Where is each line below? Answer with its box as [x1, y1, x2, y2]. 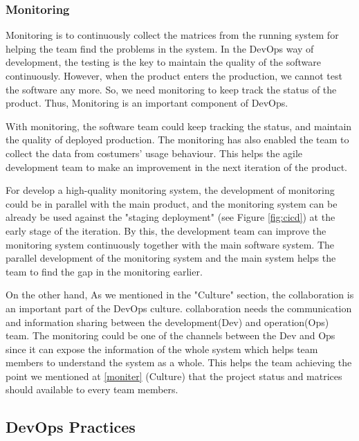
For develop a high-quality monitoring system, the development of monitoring [6, 183, 335, 197]
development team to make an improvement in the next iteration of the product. [6, 159, 347, 174]
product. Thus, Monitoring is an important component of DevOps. [6, 96, 288, 110]
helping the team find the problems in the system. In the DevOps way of [6, 41, 314, 55]
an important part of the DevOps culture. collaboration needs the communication [6, 300, 352, 315]
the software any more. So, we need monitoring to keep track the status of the [6, 82, 337, 96]
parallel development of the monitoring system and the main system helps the [6, 251, 336, 265]
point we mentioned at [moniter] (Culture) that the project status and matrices [6, 368, 342, 383]
